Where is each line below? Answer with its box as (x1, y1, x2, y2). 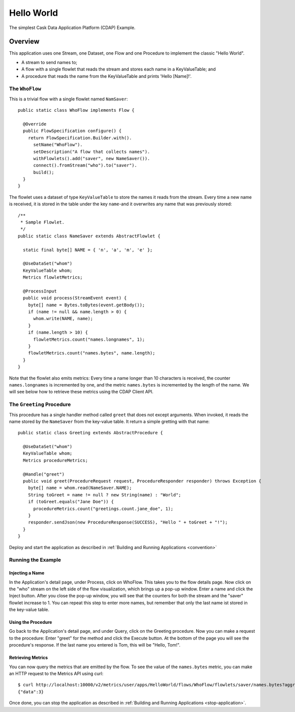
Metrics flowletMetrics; (23, 275, 83, 280)
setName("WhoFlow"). (33, 142, 83, 148)
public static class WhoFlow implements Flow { (18, 107, 135, 113)
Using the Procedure (9, 619, 53, 625)
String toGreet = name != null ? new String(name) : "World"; (28, 492, 181, 497)
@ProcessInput (23, 288, 57, 294)
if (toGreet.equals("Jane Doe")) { (28, 499, 114, 505)
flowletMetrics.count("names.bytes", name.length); (28, 350, 155, 356)
